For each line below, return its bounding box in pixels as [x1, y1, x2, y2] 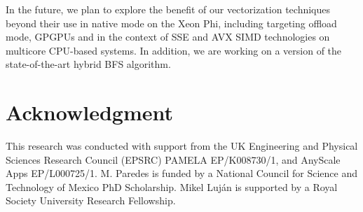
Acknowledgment [6, 98, 173, 127]
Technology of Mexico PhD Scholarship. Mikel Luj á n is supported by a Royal [6, 179, 338, 194]
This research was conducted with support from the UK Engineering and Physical [6, 139, 358, 153]
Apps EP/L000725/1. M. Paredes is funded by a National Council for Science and [6, 166, 358, 181]
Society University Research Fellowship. [6, 193, 176, 208]
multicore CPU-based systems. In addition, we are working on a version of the [6, 43, 342, 57]
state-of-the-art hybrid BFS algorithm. [6, 57, 171, 71]
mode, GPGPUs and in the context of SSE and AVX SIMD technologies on [6, 29, 330, 44]
